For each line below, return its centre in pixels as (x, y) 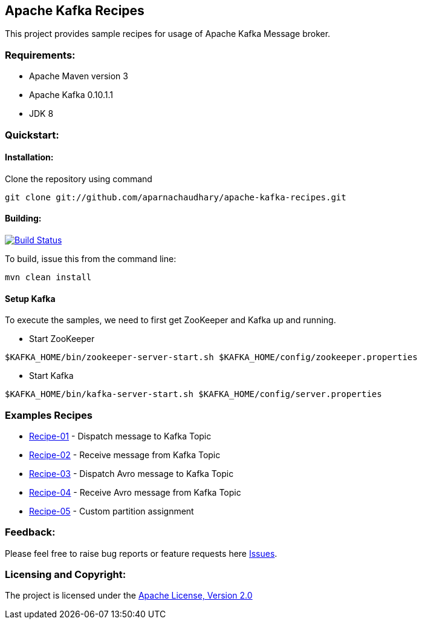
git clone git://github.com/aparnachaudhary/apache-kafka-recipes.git (176, 197)
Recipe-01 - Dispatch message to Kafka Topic (120, 436)
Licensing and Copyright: (66, 575)
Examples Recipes (49, 415)
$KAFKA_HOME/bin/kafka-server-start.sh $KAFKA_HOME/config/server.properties (193, 394)
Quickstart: (32, 135)
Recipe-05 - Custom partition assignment (112, 511)
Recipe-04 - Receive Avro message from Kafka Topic (135, 492)
